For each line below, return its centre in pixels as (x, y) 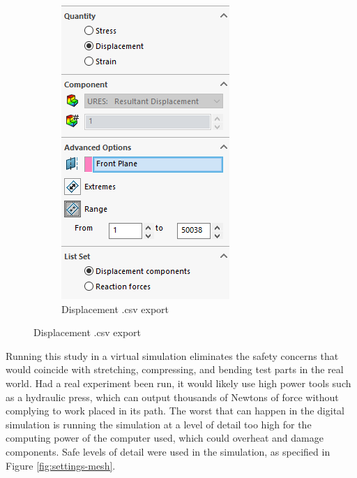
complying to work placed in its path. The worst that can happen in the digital (175, 411)
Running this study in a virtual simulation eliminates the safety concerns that (172, 355)
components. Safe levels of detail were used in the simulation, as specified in (168, 451)
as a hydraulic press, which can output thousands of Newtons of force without (172, 397)
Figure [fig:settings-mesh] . (61, 465)
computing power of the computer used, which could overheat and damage (165, 438)
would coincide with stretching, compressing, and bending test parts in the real (175, 369)
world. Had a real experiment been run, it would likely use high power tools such (178, 383)
